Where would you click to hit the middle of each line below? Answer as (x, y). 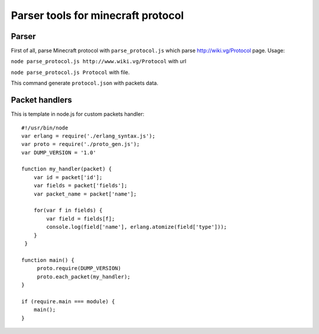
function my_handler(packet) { (67, 169)
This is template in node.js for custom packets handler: (78, 114)
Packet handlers (41, 100)
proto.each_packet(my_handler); (84, 277)
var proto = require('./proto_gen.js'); (81, 144)
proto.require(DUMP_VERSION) (79, 268)
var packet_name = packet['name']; (85, 194)
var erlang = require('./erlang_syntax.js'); (89, 136)
